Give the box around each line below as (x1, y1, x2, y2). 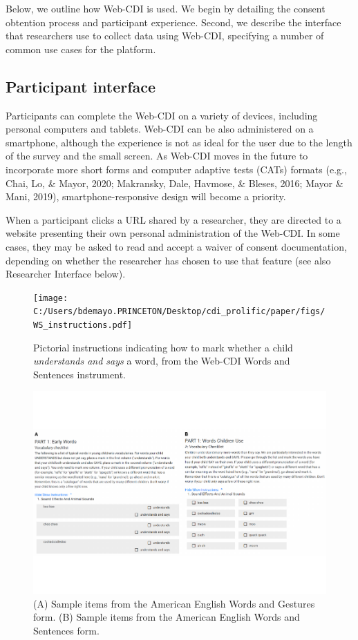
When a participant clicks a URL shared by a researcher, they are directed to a (6, 212, 341, 226)
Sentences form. (33, 623, 100, 637)
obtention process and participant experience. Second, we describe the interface (6, 14, 341, 29)
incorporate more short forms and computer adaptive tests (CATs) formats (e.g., (6, 162, 347, 176)
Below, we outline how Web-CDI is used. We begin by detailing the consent (6, 1, 326, 15)
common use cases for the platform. (6, 41, 156, 56)
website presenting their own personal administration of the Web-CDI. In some (6, 226, 340, 240)
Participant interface (6, 75, 156, 97)
